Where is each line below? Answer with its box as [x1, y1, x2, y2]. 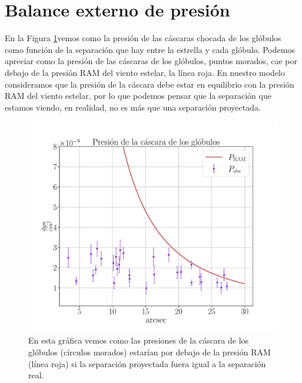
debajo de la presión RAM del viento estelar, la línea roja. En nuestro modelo [5, 66, 286, 78]
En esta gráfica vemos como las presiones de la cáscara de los [28, 334, 249, 347]
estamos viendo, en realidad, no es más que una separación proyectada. [5, 101, 261, 113]
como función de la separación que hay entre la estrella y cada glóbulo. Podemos [5, 43, 295, 55]
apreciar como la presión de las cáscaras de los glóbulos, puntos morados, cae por [5, 55, 298, 67]
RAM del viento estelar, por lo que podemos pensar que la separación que [5, 89, 271, 102]
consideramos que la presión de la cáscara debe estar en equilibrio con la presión [5, 78, 294, 90]
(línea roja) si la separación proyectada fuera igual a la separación [28, 357, 266, 369]
